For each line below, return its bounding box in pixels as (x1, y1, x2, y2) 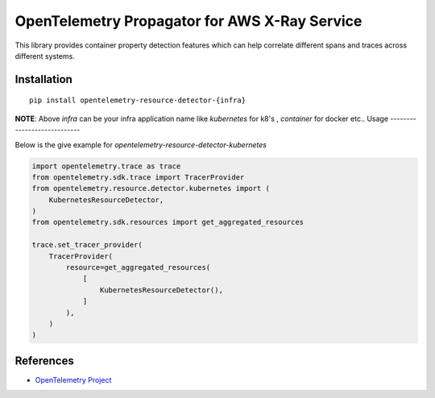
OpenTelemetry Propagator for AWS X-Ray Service (14, 12, 362, 30)
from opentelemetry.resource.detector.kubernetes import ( (31, 184, 270, 193)
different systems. (14, 51, 76, 60)
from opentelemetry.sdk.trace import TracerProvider (31, 172, 245, 181)
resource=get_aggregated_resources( (65, 263, 211, 272)
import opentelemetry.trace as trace (31, 161, 181, 171)
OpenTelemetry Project (35, 375, 112, 384)
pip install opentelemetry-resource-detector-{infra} (29, 96, 246, 105)
